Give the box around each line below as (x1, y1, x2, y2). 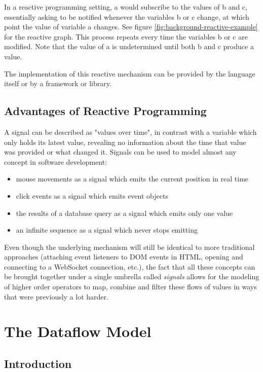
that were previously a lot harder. (4, 291, 108, 302)
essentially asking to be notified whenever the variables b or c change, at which (4, 11, 249, 22)
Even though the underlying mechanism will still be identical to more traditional (4, 241, 255, 252)
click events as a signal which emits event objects (16, 190, 168, 201)
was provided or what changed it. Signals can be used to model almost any (4, 146, 237, 157)
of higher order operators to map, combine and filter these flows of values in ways (4, 281, 257, 292)
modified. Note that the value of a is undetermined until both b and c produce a (4, 41, 254, 52)
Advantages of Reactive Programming (4, 103, 207, 119)
